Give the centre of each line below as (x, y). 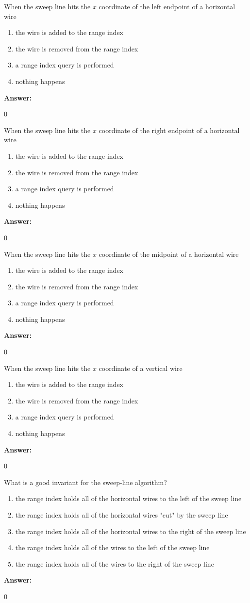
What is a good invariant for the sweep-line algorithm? (85, 482)
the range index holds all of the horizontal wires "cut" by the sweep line (122, 515)
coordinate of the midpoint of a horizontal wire (169, 254)
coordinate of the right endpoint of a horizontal (169, 130)
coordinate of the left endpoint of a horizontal (167, 6)
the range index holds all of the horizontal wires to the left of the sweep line (128, 498)
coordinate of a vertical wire (141, 368)
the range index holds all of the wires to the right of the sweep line (115, 563)
